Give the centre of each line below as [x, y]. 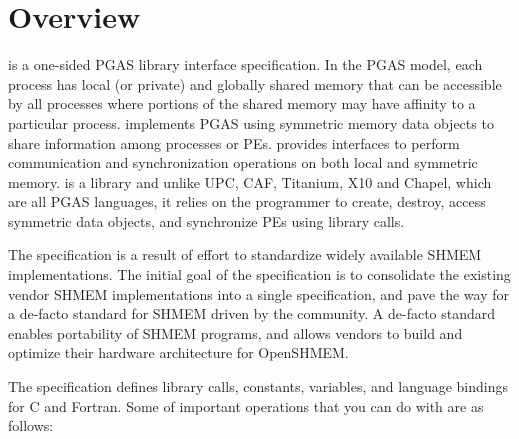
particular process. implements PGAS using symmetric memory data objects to [251, 122]
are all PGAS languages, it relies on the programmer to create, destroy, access [247, 201]
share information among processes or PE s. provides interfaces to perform [234, 142]
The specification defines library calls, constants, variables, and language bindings [258, 386]
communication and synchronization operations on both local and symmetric [243, 162]
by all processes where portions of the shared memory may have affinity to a [242, 103]
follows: [31, 425]
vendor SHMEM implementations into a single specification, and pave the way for [259, 293]
